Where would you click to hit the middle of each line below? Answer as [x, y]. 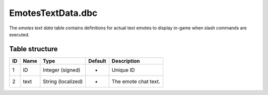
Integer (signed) [62, 70]
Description [126, 61]
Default [97, 61]
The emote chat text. [136, 81]
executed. [19, 34]
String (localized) [63, 81]
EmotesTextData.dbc [53, 13]
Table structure [33, 49]
